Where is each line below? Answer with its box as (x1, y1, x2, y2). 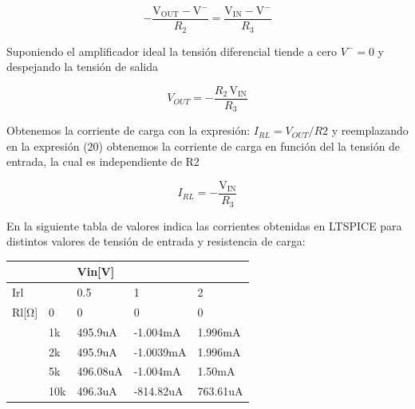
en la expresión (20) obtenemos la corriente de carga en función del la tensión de (6, 137, 401, 154)
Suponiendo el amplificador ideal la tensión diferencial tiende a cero (6, 42, 338, 59)
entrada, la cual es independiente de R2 (6, 153, 200, 170)
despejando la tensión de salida (6, 58, 159, 75)
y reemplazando (331, 122, 409, 139)
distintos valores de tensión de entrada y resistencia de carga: (6, 233, 306, 250)
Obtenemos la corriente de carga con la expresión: (6, 122, 251, 139)
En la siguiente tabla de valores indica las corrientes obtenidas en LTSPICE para (6, 217, 402, 234)
